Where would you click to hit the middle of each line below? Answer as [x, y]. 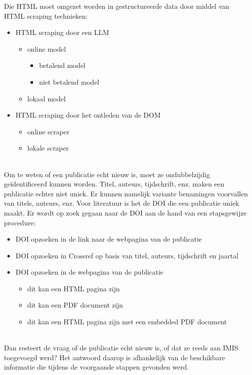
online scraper [48, 131]
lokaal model [47, 98]
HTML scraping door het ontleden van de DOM [88, 115]
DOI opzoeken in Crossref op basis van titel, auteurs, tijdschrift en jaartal [127, 255]
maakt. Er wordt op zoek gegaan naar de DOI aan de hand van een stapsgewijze [125, 212]
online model [47, 48]
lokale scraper [48, 148]
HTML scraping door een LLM [62, 32]
